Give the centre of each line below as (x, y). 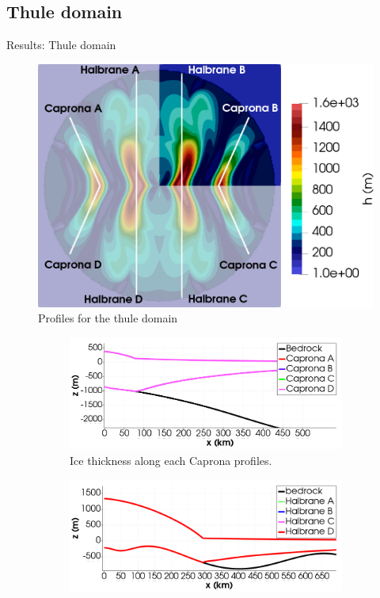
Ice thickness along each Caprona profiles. (171, 460)
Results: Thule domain (61, 45)
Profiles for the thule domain (108, 318)
